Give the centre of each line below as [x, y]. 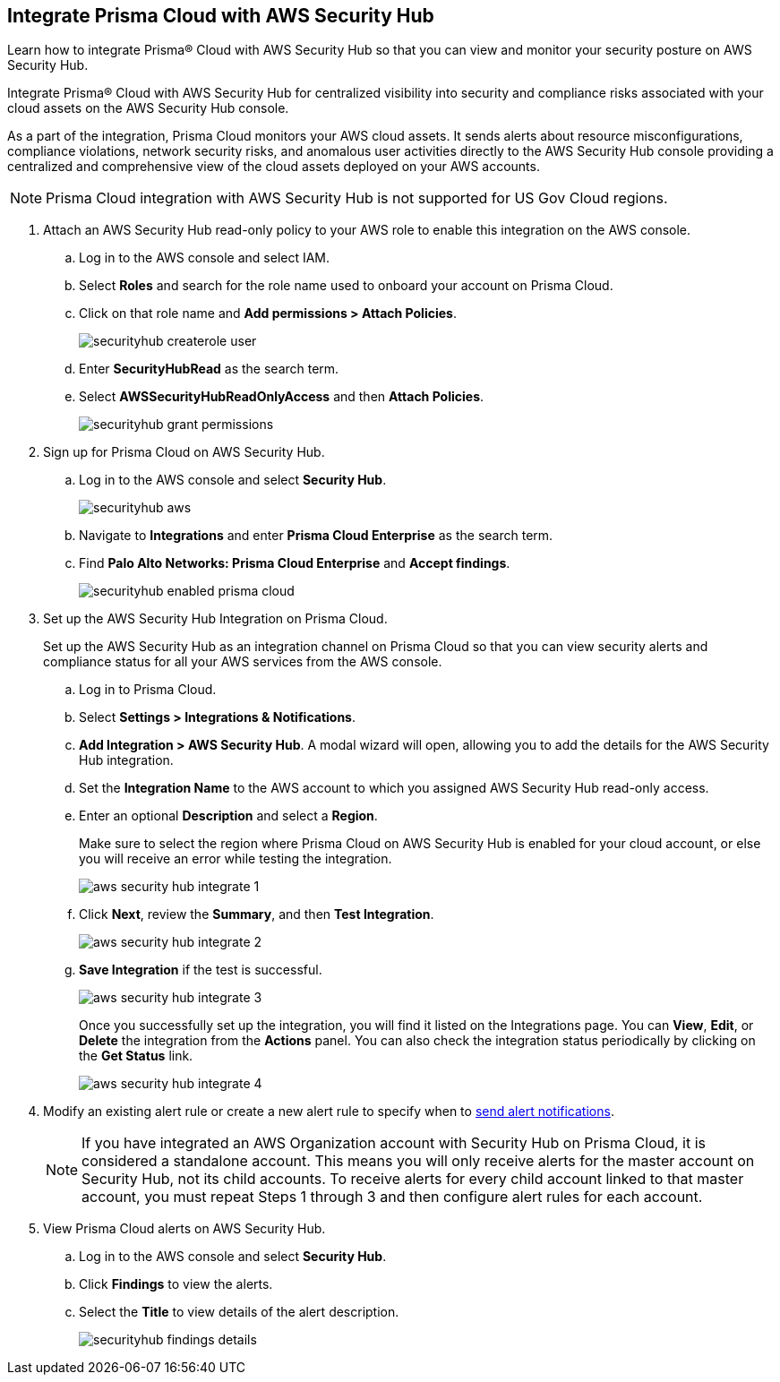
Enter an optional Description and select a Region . [228, 816]
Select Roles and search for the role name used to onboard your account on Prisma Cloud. [346, 286]
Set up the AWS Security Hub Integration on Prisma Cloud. [215, 619]
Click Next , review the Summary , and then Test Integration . [257, 914]
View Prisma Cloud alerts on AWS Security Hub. [184, 1229]
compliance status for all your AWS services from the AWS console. [243, 662]
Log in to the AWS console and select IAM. [205, 258]
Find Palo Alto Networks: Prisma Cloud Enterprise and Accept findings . [295, 563]
